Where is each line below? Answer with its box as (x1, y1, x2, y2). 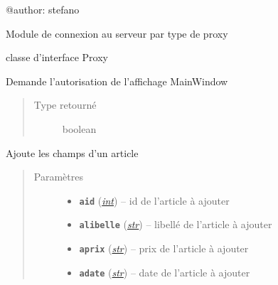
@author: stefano (6, 2, 80, 16)
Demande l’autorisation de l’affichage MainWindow (6, 73, 228, 88)
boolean (62, 121, 97, 136)
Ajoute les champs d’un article (6, 145, 139, 160)
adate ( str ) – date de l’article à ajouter (79, 264, 250, 279)
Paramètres (33, 169, 83, 184)
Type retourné (33, 97, 97, 112)
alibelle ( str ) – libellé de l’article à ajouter (79, 217, 272, 232)
